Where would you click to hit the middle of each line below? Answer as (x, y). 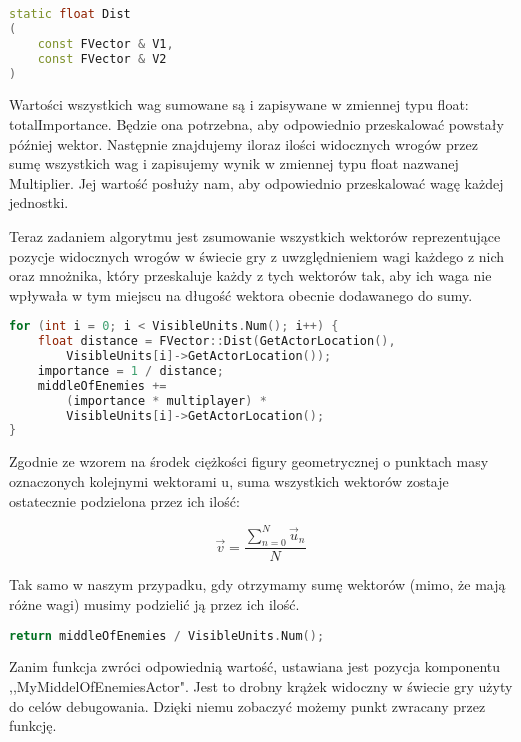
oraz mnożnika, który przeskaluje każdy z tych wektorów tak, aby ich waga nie (250, 275)
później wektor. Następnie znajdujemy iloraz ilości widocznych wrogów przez (243, 143)
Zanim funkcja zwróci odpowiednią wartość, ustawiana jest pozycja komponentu (255, 666)
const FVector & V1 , (105, 43)
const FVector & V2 (102, 58)
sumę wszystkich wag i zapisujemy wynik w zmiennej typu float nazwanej (234, 163)
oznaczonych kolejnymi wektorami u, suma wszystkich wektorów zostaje (229, 480)
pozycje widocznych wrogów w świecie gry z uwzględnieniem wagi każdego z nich (257, 255)
